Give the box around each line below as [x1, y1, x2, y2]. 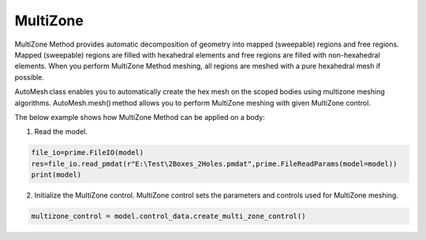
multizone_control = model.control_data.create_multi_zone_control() [31, 212, 306, 221]
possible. [14, 72, 45, 82]
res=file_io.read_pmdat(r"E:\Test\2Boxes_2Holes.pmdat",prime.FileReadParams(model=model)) [31, 159, 398, 168]
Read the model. [34, 127, 88, 137]
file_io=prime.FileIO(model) [31, 148, 144, 157]
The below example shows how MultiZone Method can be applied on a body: [14, 112, 266, 122]
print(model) [31, 171, 82, 179]
